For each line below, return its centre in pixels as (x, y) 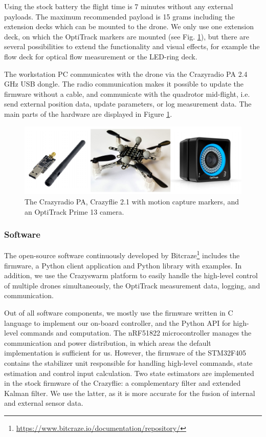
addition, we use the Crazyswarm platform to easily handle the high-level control (131, 275)
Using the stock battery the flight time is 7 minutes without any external (119, 6)
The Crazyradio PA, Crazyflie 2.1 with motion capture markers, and (132, 201)
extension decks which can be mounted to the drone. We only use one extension (129, 26)
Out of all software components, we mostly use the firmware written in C (119, 312)
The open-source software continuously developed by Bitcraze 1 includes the (122, 254)
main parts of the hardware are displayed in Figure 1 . (88, 113)
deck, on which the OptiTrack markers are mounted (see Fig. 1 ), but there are (127, 36)
